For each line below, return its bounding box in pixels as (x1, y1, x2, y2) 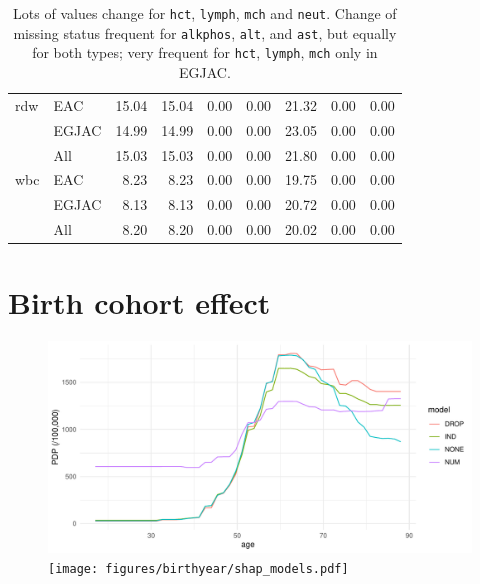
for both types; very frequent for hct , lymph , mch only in (32, 42, 378, 63)
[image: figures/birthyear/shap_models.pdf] (48, 561, 349, 576)
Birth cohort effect (8, 282, 271, 323)
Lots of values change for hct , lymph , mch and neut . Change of (13, 3, 397, 23)
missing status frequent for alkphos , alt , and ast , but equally (13, 22, 397, 43)
